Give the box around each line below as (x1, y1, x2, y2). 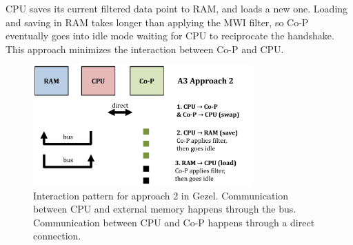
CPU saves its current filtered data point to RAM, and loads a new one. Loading (6, 1, 348, 15)
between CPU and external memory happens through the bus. (33, 202, 296, 216)
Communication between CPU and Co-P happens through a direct (33, 215, 315, 229)
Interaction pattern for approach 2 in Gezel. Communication (33, 188, 289, 202)
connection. (33, 228, 81, 243)
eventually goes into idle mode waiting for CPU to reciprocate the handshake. (6, 28, 334, 43)
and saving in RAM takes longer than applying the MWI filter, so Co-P (6, 14, 309, 29)
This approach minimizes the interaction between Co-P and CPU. (6, 41, 284, 56)
